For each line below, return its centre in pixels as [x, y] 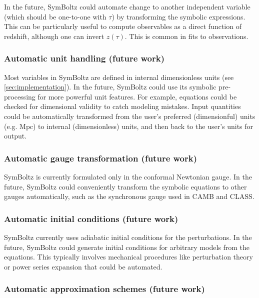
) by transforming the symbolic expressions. [178, 16]
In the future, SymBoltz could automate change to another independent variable [127, 6]
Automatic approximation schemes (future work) [104, 289]
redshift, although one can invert [54, 36]
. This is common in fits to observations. [186, 36]
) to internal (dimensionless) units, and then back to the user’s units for [143, 126]
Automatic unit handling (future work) [84, 58]
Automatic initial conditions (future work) [91, 218]
